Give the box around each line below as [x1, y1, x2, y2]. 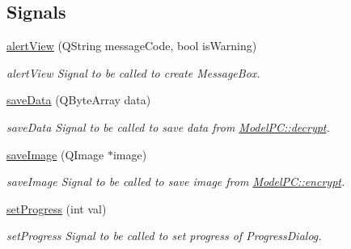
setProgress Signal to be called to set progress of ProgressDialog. [6, 227, 322, 244]
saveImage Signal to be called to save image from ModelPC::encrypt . [6, 173, 345, 190]
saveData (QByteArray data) [6, 91, 151, 108]
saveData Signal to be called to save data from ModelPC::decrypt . [6, 118, 330, 135]
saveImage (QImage [6, 146, 104, 162]
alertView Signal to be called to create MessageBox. [6, 64, 260, 81]
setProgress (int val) [6, 200, 107, 217]
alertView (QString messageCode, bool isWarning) [6, 37, 257, 54]
